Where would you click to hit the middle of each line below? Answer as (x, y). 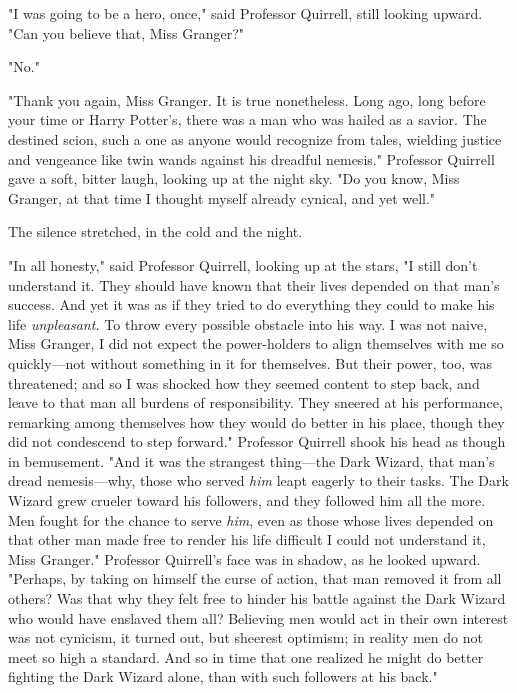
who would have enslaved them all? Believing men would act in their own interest (258, 617)
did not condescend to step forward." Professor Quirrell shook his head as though (257, 441)
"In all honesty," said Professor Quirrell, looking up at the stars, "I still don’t (243, 264)
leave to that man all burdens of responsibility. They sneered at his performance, (255, 402)
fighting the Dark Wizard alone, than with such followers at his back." (223, 676)
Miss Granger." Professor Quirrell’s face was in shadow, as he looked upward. (244, 558)
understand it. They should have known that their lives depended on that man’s (254, 284)
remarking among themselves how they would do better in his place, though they (256, 421)
